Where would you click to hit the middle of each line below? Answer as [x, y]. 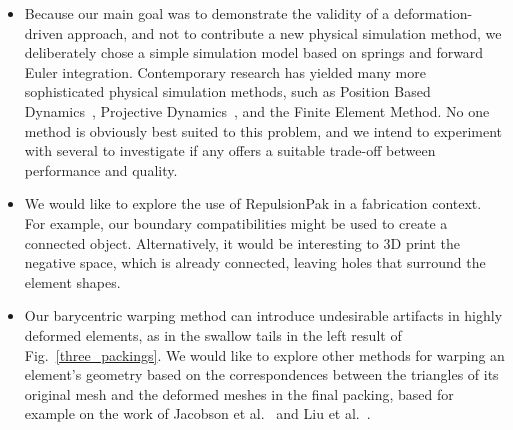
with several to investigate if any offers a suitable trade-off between [230, 150]
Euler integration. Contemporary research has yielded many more [225, 71]
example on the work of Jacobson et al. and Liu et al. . [197, 413]
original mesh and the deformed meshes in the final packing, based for [239, 393]
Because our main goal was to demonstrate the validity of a [207, 13]
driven [43, 32]
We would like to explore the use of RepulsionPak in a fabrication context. [253, 203]
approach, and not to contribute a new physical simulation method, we [284, 32]
